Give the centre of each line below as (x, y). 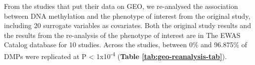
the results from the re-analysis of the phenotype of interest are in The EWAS (122, 35)
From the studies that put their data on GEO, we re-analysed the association (121, 6)
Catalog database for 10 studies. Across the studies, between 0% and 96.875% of (126, 45)
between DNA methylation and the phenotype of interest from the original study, (127, 16)
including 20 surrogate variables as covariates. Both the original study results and (127, 25)
